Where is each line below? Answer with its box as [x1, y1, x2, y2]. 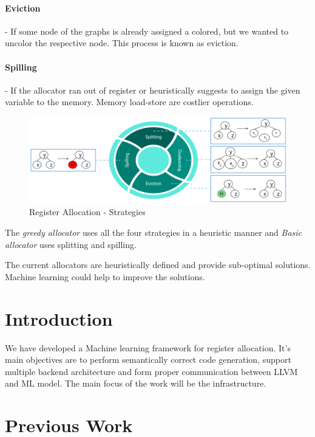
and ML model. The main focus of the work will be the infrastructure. [5, 377, 266, 390]
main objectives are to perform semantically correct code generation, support [5, 353, 291, 366]
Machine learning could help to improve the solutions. [5, 270, 205, 283]
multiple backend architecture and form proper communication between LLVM [5, 365, 298, 377]
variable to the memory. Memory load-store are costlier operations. [5, 95, 254, 108]
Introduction [5, 306, 113, 331]
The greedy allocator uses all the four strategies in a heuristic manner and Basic [5, 226, 302, 238]
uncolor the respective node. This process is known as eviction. [5, 36, 239, 49]
